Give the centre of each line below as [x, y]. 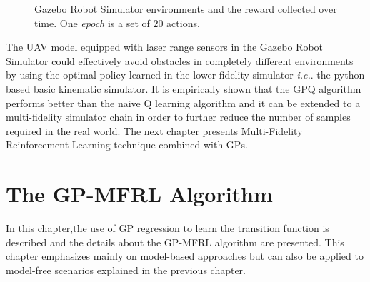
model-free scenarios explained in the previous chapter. [126, 270]
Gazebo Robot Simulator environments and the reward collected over [186, 9]
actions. [183, 22]
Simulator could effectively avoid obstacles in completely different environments [180, 60]
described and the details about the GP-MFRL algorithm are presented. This [175, 242]
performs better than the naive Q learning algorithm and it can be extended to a [183, 102]
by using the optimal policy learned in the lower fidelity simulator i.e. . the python [185, 75]
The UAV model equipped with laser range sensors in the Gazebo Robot [165, 47]
